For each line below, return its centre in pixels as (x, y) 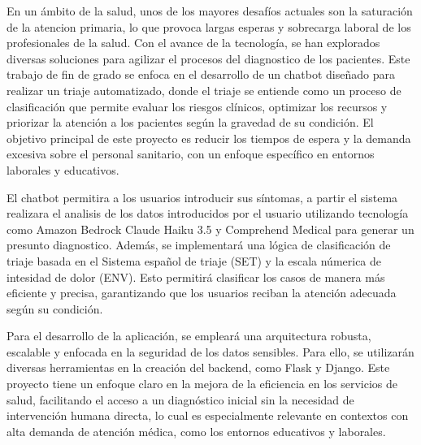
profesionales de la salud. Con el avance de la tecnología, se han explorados (193, 43)
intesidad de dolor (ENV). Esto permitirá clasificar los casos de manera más (196, 277)
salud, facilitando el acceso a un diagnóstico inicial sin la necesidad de (180, 399)
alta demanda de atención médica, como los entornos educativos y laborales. (196, 431)
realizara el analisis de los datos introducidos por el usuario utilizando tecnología (208, 213)
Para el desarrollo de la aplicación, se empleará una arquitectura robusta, (189, 336)
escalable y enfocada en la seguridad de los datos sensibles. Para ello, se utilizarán (210, 351)
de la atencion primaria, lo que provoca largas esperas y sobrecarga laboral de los (209, 26)
